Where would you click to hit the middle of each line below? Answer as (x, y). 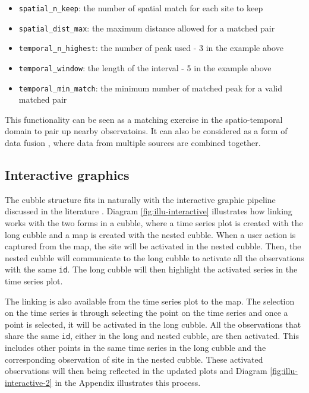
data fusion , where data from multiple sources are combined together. (133, 143)
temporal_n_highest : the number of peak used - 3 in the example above (151, 48)
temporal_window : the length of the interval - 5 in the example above (145, 67)
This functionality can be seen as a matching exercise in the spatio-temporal (144, 119)
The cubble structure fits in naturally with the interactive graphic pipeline (140, 199)
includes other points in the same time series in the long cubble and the (135, 348)
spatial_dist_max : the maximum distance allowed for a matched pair (147, 28)
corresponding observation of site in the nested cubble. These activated (134, 359)
